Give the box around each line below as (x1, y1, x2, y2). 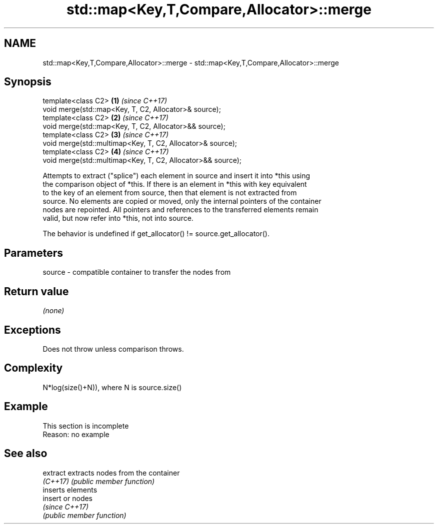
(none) (42, 306, 64, 315)
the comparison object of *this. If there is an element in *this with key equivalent (42, 180, 307, 189)
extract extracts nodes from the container (42, 468, 180, 477)
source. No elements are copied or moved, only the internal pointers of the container (42, 197, 321, 206)
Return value (4, 285, 69, 298)
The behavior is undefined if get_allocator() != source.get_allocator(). (42, 229, 269, 238)
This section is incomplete (42, 421, 129, 430)
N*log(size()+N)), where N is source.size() (42, 383, 182, 392)
